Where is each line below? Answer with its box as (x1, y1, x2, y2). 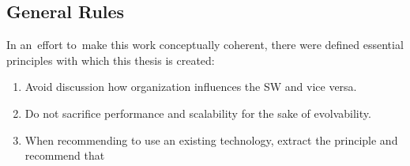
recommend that (24, 147, 105, 164)
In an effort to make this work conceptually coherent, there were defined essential (6, 36, 404, 53)
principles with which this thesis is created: (6, 51, 215, 68)
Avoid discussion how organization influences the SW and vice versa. (24, 78, 357, 95)
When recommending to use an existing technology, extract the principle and (24, 131, 398, 148)
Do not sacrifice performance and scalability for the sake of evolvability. (24, 104, 371, 121)
